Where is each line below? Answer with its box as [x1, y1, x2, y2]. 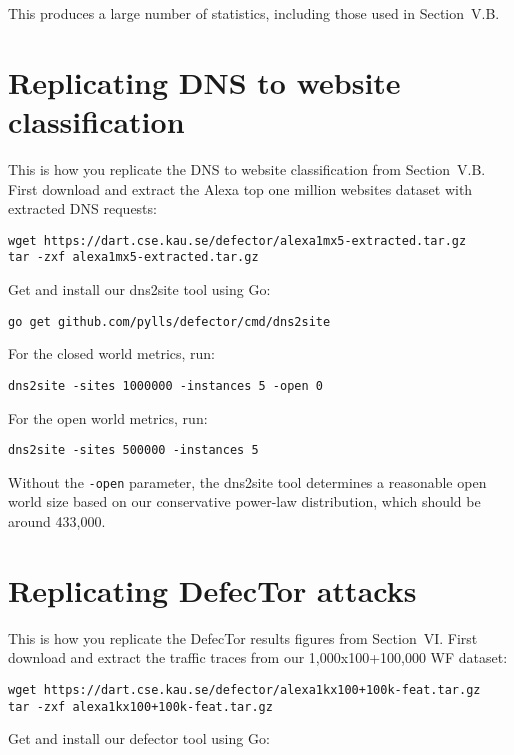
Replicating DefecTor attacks [8, 569, 417, 610]
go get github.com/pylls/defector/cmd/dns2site [8, 314, 331, 329]
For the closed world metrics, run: [8, 343, 216, 364]
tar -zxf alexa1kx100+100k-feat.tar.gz [8, 699, 273, 714]
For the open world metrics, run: [8, 407, 208, 428]
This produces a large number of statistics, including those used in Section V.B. [8, 3, 500, 23]
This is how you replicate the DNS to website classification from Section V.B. [8, 158, 486, 179]
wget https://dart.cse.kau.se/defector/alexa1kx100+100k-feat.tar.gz [8, 682, 481, 697]
